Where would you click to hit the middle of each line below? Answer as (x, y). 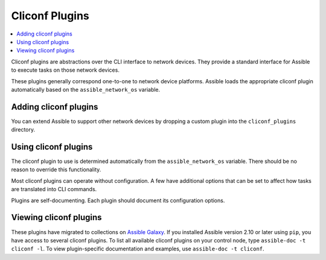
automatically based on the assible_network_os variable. (86, 89)
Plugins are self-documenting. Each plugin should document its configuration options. (118, 200)
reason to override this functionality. (56, 170)
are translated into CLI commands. (54, 189)
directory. (23, 130)
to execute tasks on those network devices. (66, 70)
